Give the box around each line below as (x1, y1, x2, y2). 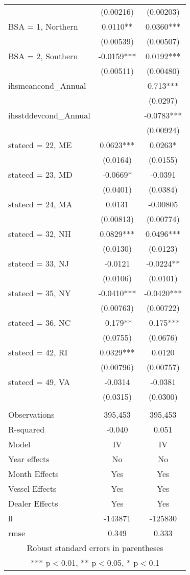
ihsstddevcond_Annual (8, 109, 90, 121)
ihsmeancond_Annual (8, 80, 86, 91)
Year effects (8, 453, 50, 465)
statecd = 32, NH (8, 228, 71, 239)
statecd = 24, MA (8, 198, 73, 210)
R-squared (8, 423, 45, 435)
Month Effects (8, 468, 59, 480)
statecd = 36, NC (8, 317, 71, 328)
